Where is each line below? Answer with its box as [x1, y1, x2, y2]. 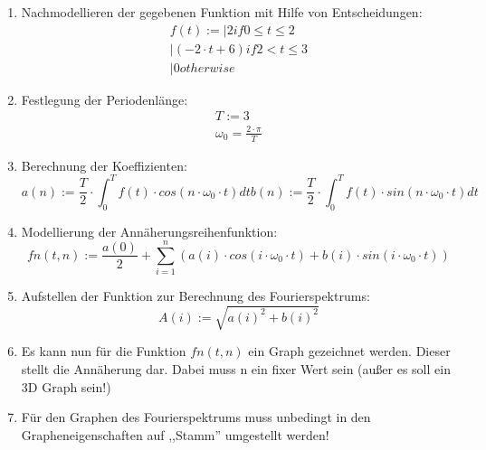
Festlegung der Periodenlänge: [21, 89, 188, 108]
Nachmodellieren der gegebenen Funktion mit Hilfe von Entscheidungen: [21, 3, 423, 21]
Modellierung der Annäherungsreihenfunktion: [21, 221, 278, 240]
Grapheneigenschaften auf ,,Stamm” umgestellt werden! [21, 425, 329, 444]
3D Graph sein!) [21, 377, 111, 396]
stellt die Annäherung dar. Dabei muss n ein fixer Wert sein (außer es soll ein [21, 360, 451, 379]
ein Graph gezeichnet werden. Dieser [248, 342, 451, 361]
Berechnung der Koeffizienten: [21, 155, 187, 174]
